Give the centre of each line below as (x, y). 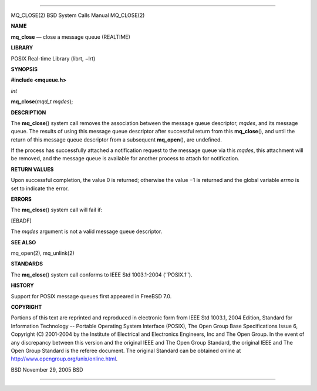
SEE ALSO (23, 242)
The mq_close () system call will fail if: (57, 210)
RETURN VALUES (32, 169)
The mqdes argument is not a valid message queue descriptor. (87, 231)
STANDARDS (27, 264)
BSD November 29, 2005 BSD (47, 369)
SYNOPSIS (24, 69)
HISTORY (23, 285)
